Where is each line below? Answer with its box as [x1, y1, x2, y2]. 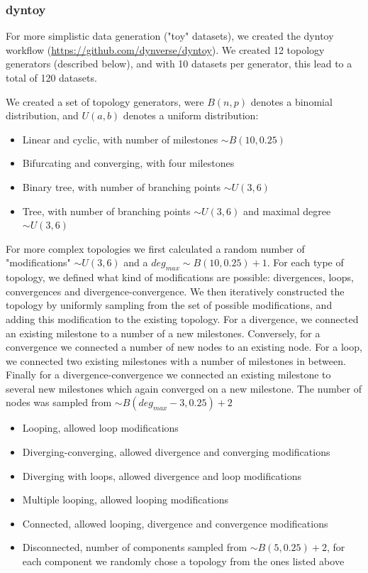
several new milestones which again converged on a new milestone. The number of [6, 381, 362, 395]
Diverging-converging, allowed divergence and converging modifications [22, 444, 330, 459]
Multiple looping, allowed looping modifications [22, 492, 229, 507]
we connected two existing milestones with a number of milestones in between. [6, 353, 346, 368]
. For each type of [267, 255, 344, 270]
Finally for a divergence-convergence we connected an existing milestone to [6, 367, 331, 382]
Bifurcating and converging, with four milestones [22, 155, 235, 170]
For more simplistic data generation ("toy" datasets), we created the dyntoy [6, 28, 334, 43]
